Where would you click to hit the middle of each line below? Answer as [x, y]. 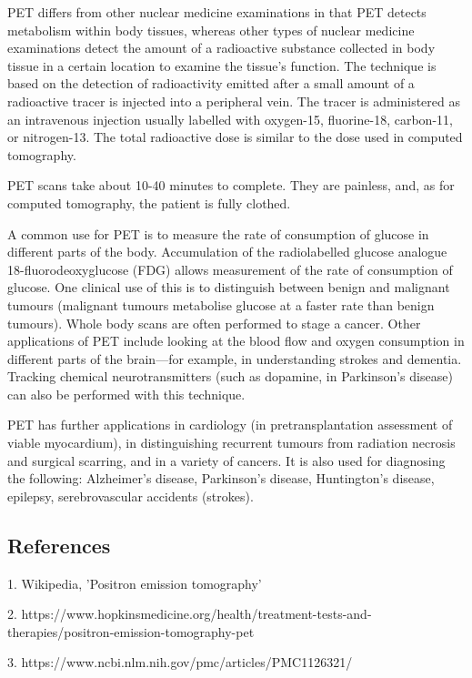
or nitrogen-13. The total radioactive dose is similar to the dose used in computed [235, 137]
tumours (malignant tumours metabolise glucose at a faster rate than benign [221, 304]
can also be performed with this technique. [126, 394]
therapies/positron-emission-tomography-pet [131, 631]
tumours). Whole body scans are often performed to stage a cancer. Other [214, 323]
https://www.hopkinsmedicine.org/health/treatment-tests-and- [196, 614]
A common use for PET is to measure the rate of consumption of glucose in [218, 233]
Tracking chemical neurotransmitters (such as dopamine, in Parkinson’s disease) [230, 376]
